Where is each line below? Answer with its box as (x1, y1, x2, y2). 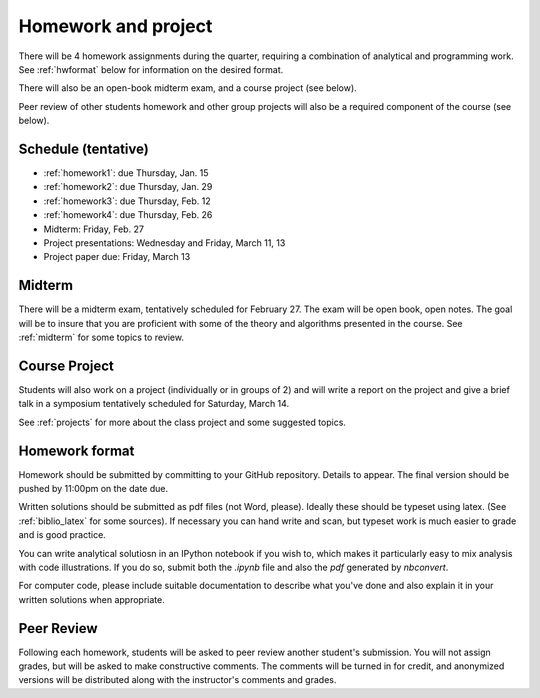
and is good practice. (18, 529, 107, 541)
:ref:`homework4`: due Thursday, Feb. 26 (43, 209, 213, 221)
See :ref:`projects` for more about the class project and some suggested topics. (18, 416, 347, 428)
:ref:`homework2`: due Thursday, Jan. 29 (43, 181, 213, 193)
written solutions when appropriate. (18, 593, 165, 605)
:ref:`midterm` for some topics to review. (18, 331, 185, 344)
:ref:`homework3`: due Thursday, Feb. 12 (43, 195, 212, 207)
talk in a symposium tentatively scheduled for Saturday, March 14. (18, 398, 290, 410)
